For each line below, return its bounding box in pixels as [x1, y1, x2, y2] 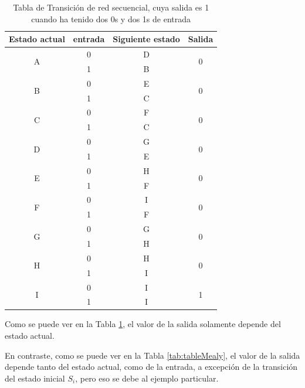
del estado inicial [5, 372, 65, 384]
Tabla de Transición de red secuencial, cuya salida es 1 [13, 1, 209, 13]
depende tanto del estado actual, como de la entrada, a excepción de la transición [5, 360, 298, 373]
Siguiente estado [113, 33, 180, 45]
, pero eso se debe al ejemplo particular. [75, 372, 219, 384]
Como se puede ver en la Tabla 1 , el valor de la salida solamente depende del [5, 318, 281, 330]
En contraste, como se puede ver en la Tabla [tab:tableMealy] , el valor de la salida [5, 349, 300, 361]
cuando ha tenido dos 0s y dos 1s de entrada [31, 12, 191, 25]
